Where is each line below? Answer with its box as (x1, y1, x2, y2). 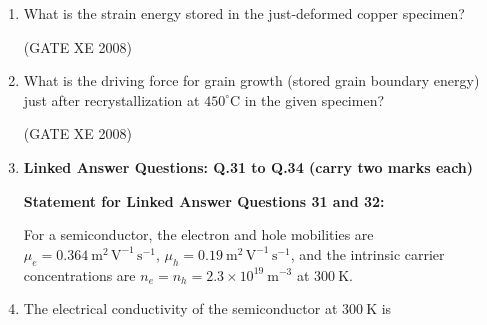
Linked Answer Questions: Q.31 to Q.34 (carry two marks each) (23, 156, 474, 177)
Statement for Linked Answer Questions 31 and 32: (23, 190, 385, 211)
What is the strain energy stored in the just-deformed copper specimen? (23, 3, 465, 23)
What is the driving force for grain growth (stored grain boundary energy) (23, 70, 480, 91)
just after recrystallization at (23, 89, 200, 110)
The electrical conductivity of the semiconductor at (23, 298, 338, 319)
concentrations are (23, 264, 136, 285)
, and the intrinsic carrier (290, 243, 445, 264)
